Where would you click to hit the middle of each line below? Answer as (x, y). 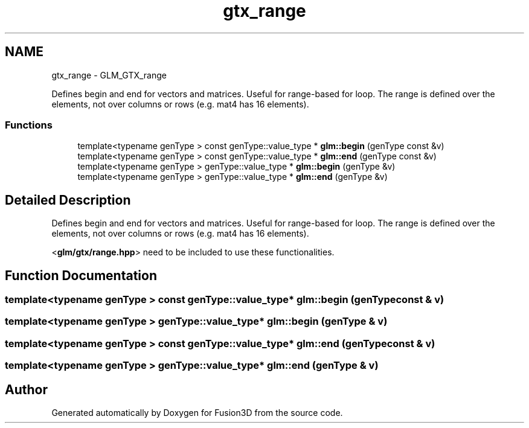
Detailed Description (68, 200)
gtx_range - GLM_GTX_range (109, 75)
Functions (29, 125)
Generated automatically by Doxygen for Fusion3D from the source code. (197, 413)
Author (26, 389)
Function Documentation (81, 275)
